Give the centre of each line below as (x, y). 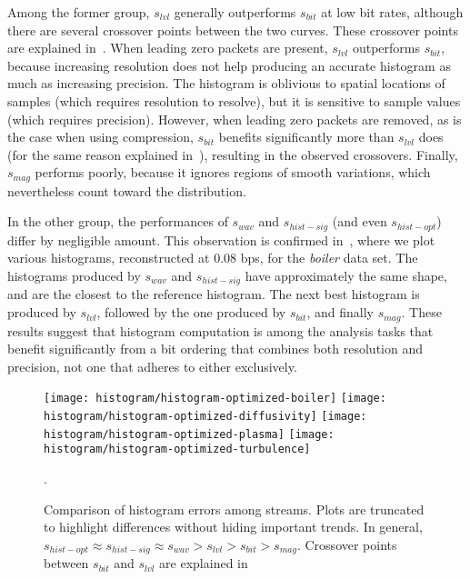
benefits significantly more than (306, 137)
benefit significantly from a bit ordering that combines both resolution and (215, 349)
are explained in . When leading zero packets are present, (168, 48)
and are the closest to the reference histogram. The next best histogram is (214, 294)
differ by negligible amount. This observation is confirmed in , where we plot (221, 240)
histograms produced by (74, 276)
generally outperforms (235, 12)
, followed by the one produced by (191, 312)
